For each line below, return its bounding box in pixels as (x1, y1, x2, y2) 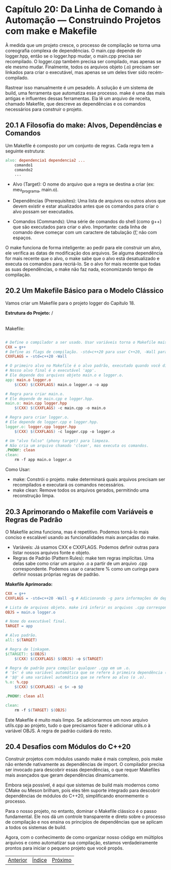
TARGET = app (5, 624, 33, 629)
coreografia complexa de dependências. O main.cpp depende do (5, 47, 142, 54)
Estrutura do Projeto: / (5, 310, 53, 316)
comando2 (14, 167, 33, 172)
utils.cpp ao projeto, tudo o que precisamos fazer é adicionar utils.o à (5, 722, 151, 728)
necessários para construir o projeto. (5, 106, 83, 112)
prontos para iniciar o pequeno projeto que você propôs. (5, 845, 124, 851)
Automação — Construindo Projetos (5, 14, 161, 26)
